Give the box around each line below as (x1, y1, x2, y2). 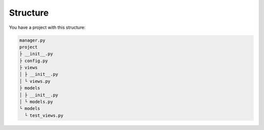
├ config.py (19, 58, 48, 64)
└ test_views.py (24, 112, 64, 118)
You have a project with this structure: (9, 24, 86, 30)
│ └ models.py (19, 99, 53, 105)
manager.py (19, 37, 45, 43)
